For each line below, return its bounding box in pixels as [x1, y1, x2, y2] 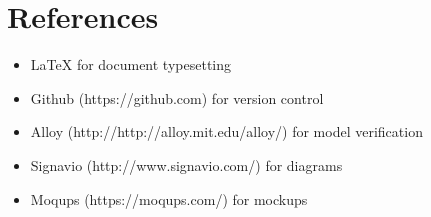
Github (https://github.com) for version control [30, 87, 324, 108]
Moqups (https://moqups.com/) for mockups [30, 188, 308, 209]
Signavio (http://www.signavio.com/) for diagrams [30, 154, 343, 175]
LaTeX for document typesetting [30, 54, 232, 75]
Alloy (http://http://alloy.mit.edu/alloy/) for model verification [30, 121, 423, 142]
